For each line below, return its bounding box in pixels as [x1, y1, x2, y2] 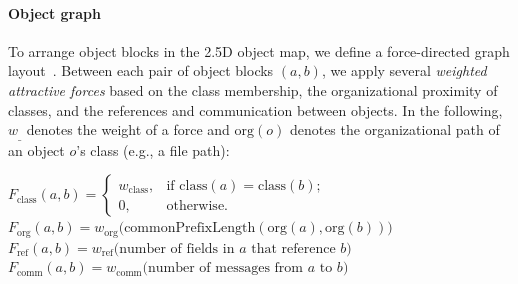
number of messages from [148, 261, 304, 276]
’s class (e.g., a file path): [76, 139, 230, 160]
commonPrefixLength [124, 221, 256, 236]
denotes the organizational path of [289, 119, 500, 140]
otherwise [166, 198, 225, 213]
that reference [251, 241, 336, 256]
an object [8, 139, 65, 160]
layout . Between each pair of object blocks [8, 60, 274, 81]
